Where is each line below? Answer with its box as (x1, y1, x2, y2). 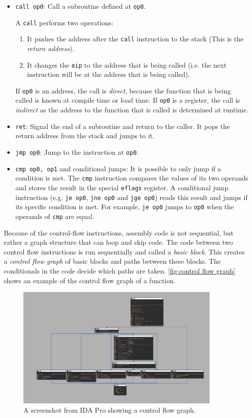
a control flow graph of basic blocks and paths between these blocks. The (4, 256, 221, 266)
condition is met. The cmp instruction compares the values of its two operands (15, 173, 249, 183)
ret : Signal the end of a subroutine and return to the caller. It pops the (15, 121, 230, 131)
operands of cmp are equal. (15, 211, 95, 221)
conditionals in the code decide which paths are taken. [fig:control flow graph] (4, 265, 235, 275)
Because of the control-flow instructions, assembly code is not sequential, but (4, 227, 233, 237)
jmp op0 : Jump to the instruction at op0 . (15, 146, 139, 157)
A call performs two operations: (15, 17, 114, 27)
